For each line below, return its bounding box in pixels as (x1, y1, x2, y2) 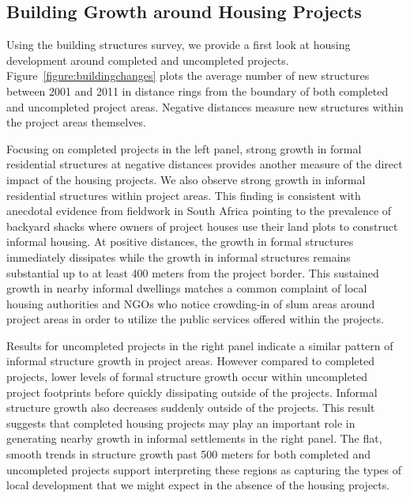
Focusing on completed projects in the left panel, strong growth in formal (6, 140, 362, 157)
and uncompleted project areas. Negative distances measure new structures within (6, 98, 404, 115)
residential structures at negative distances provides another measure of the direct (6, 156, 403, 172)
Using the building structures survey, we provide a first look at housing (6, 36, 351, 53)
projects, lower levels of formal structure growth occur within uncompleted (6, 368, 368, 385)
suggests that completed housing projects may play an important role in (6, 414, 355, 431)
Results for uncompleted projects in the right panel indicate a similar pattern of (6, 337, 393, 353)
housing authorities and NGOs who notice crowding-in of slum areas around (6, 295, 375, 311)
